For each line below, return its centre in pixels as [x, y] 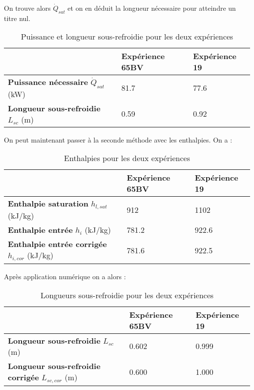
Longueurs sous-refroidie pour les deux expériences [127, 295]
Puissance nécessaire [48, 82]
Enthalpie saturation [48, 204]
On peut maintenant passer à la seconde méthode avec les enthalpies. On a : [118, 139]
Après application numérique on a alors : [65, 277]
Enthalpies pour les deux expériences [127, 158]
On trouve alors [27, 8]
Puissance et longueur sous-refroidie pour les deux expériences [127, 37]
